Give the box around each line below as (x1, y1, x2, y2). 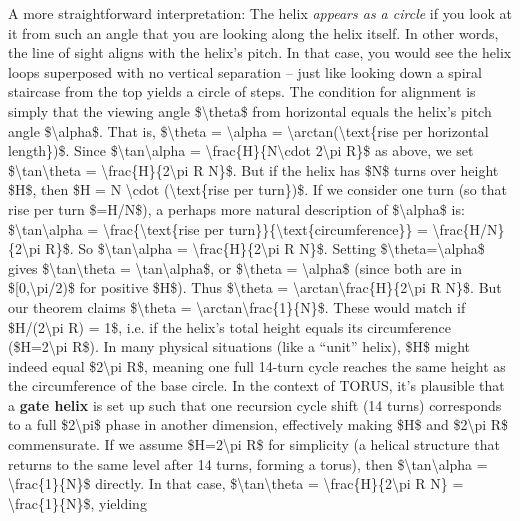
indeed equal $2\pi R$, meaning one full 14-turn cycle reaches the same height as (8, 355, 506, 376)
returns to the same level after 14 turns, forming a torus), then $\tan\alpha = (8, 453, 488, 474)
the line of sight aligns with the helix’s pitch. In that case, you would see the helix (8, 42, 512, 63)
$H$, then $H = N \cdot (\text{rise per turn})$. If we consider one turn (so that (8, 179, 507, 200)
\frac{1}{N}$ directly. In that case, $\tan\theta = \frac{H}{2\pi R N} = (8, 473, 464, 494)
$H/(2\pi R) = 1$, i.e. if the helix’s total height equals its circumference (8, 316, 452, 337)
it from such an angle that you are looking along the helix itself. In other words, (8, 22, 499, 43)
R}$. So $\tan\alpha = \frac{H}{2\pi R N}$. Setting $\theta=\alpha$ (45, 238, 485, 259)
